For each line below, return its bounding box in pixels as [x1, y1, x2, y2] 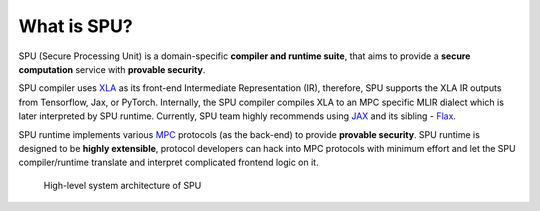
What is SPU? [18, 15, 134, 37]
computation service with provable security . [18, 63, 206, 75]
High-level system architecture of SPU [43, 179, 202, 191]
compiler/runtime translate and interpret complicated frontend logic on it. [18, 156, 319, 169]
